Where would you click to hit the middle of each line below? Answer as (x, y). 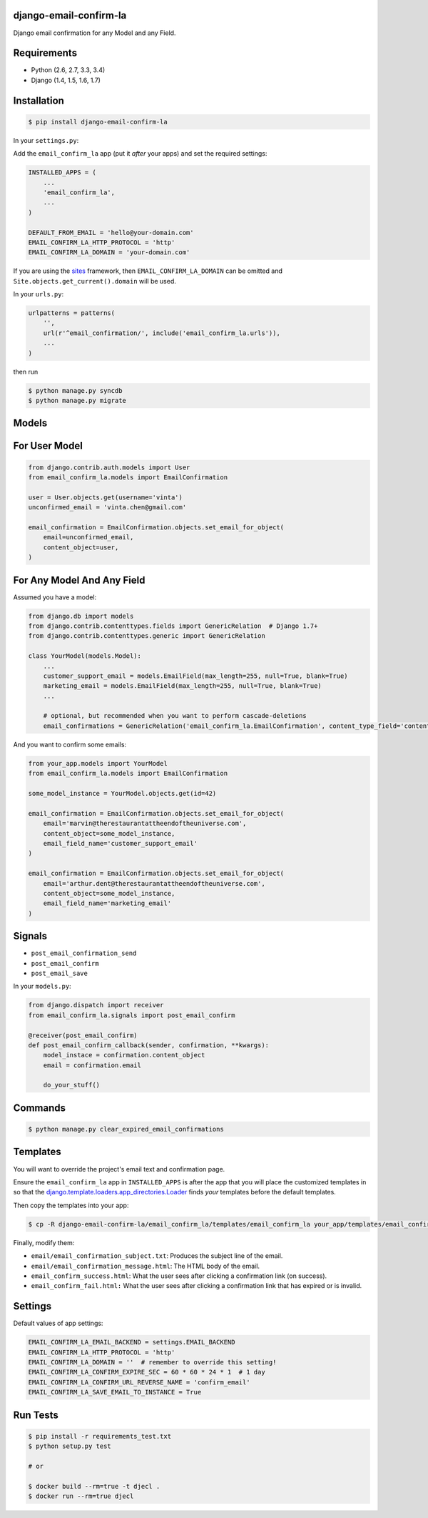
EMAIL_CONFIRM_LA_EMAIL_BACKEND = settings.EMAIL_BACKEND (132, 1342)
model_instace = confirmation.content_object (124, 1055)
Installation (39, 100)
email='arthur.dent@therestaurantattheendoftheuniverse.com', (154, 883)
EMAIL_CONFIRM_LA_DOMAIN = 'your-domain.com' (109, 253)
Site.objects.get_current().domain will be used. (95, 281)
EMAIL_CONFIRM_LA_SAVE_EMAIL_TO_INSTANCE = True (115, 1392)
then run (26, 371)
